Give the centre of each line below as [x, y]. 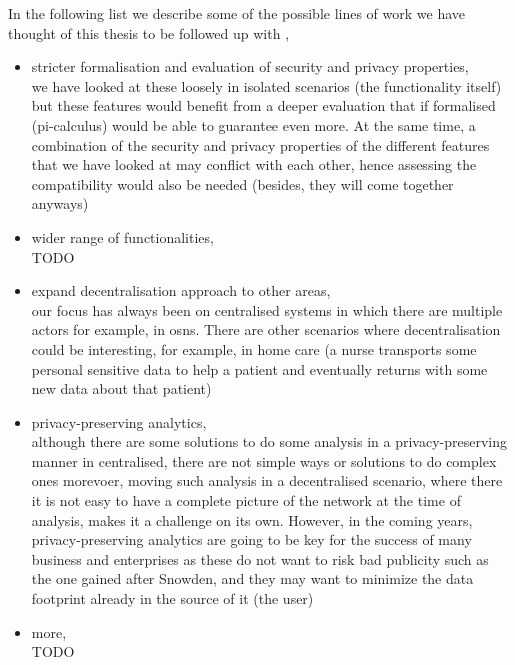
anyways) [60, 203]
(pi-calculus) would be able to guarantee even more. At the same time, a [253, 124]
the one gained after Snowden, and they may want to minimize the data [252, 578]
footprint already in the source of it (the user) [172, 598]
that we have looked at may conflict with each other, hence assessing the [254, 164]
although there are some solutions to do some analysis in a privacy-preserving [269, 441]
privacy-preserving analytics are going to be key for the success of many [251, 539]
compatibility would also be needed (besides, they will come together [242, 183]
